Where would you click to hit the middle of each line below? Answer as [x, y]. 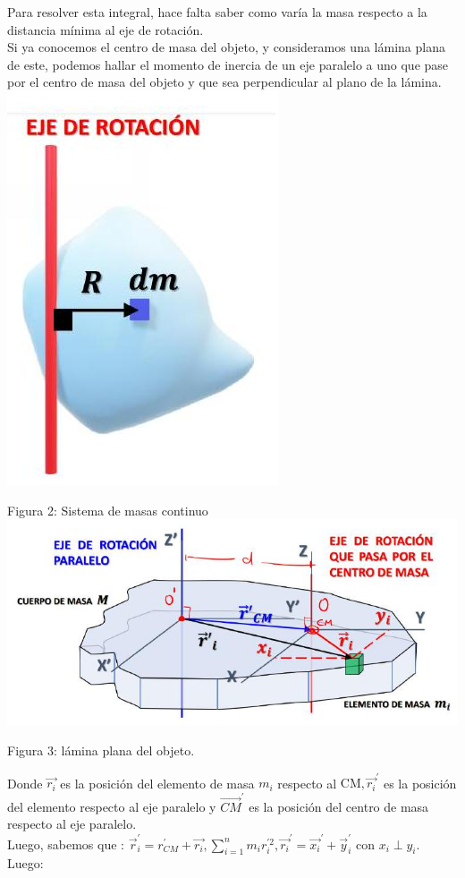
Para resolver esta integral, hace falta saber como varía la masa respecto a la [217, 12]
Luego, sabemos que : [66, 844]
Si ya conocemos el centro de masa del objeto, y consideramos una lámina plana [226, 47]
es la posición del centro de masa [339, 806]
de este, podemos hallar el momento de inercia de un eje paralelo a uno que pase [228, 64]
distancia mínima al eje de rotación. [106, 29]
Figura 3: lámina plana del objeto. [101, 750]
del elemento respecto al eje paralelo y [112, 806]
